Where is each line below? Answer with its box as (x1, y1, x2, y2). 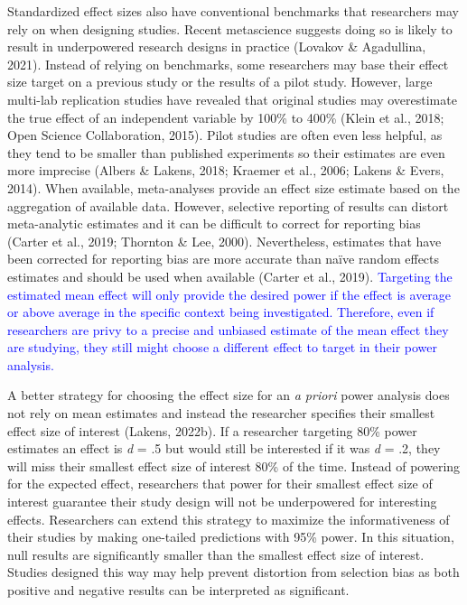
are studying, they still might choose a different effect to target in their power (7, 338, 437, 357)
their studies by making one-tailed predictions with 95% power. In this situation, (7, 527, 454, 546)
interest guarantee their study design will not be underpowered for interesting (7, 492, 437, 511)
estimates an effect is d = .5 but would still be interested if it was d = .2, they (7, 439, 441, 458)
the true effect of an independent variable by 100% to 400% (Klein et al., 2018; (7, 107, 444, 126)
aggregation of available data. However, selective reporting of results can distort (7, 196, 449, 215)
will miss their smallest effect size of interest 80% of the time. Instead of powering (7, 456, 461, 475)
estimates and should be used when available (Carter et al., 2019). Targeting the (7, 266, 453, 285)
